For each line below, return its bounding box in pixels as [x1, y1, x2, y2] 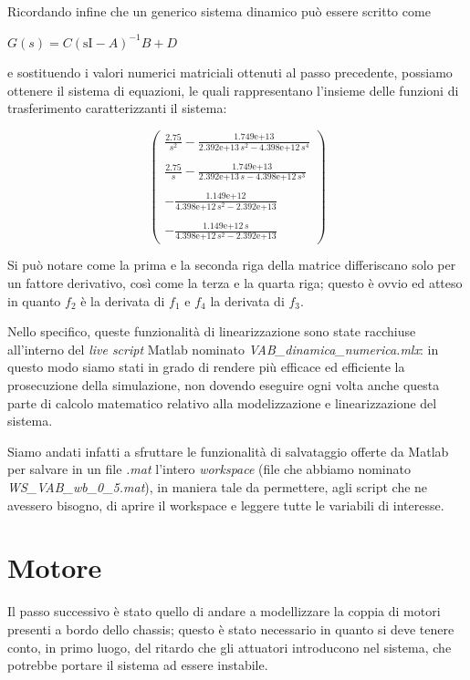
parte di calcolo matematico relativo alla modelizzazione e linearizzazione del [7, 393, 437, 412]
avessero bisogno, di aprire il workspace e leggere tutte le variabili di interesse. [7, 495, 444, 514]
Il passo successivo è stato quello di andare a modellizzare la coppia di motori [7, 602, 441, 621]
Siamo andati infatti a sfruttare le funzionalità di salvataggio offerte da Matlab [7, 441, 449, 460]
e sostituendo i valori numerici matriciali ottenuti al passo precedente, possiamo [7, 63, 453, 82]
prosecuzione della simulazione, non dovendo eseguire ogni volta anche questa [7, 376, 440, 395]
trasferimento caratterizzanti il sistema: [7, 98, 227, 118]
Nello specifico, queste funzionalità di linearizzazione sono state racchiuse [7, 322, 416, 341]
